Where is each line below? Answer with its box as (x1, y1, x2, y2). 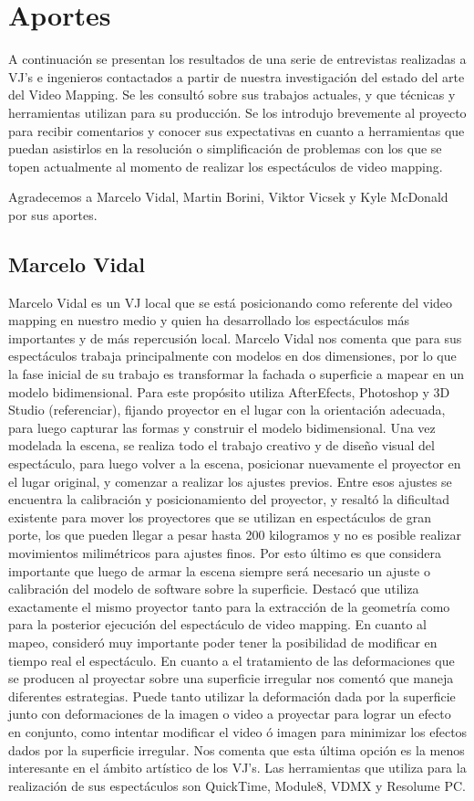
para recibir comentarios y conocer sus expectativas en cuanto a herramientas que (8, 121, 465, 140)
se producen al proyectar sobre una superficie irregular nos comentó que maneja (8, 669, 454, 688)
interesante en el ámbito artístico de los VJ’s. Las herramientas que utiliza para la (8, 758, 467, 777)
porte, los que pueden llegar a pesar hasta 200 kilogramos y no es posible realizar (8, 525, 461, 544)
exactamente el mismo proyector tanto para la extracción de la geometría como (8, 596, 450, 616)
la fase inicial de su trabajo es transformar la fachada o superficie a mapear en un (8, 364, 464, 384)
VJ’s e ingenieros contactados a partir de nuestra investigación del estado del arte (8, 67, 465, 86)
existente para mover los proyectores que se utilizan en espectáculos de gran (8, 507, 432, 526)
